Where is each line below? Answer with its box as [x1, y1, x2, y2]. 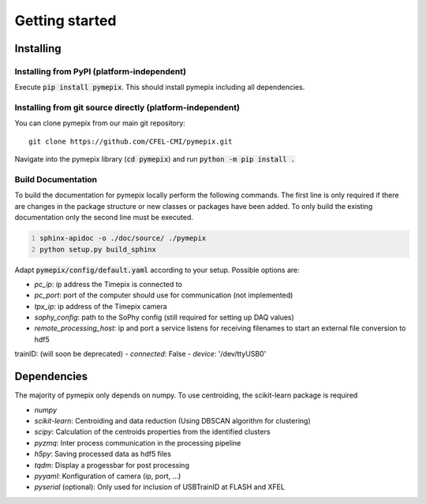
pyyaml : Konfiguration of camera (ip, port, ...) [34, 471, 181, 480]
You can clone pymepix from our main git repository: [14, 118, 185, 128]
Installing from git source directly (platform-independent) [14, 103, 241, 114]
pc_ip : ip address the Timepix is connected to [34, 279, 183, 289]
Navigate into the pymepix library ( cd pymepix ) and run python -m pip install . [14, 155, 296, 164]
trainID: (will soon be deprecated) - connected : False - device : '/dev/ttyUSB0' [14, 349, 267, 359]
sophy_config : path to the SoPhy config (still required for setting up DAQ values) [34, 312, 295, 323]
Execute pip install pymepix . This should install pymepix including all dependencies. [14, 83, 305, 92]
